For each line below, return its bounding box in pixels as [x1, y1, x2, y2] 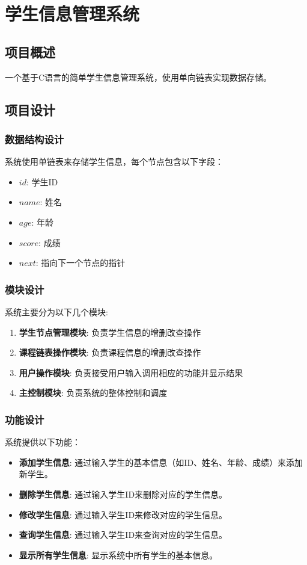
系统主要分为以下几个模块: [5, 305, 108, 318]
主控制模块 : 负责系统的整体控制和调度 [19, 386, 168, 399]
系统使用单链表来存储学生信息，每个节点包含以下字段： [5, 155, 223, 168]
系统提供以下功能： [5, 436, 81, 448]
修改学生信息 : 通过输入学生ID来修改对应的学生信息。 [19, 508, 228, 520]
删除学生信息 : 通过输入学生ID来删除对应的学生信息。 [19, 487, 228, 500]
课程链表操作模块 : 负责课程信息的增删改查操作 [19, 346, 201, 359]
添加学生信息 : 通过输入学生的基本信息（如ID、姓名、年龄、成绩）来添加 [19, 455, 303, 468]
